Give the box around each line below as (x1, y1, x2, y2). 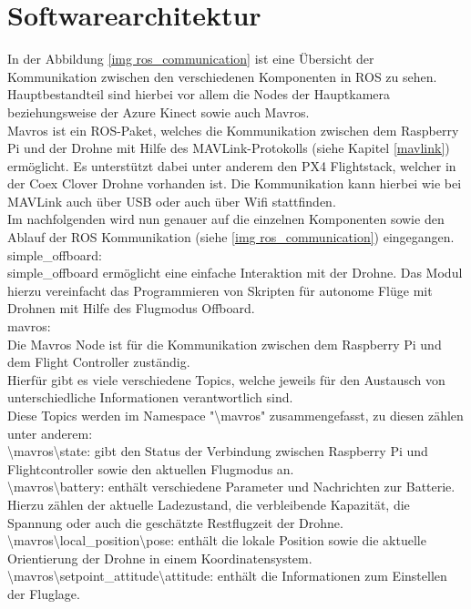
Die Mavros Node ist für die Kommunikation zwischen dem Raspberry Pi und (7, 334, 442, 353)
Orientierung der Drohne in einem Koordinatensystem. (7, 548, 312, 567)
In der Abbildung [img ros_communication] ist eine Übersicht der (7, 49, 374, 68)
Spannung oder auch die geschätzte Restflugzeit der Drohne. (7, 513, 343, 532)
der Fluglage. (7, 584, 80, 603)
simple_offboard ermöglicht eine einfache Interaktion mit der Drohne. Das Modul (7, 263, 463, 282)
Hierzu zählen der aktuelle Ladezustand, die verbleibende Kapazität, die (7, 494, 410, 513)
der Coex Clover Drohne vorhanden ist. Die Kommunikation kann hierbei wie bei (7, 174, 462, 193)
